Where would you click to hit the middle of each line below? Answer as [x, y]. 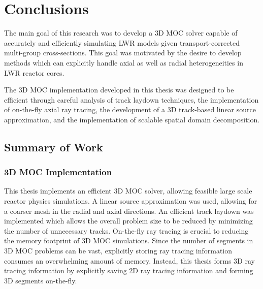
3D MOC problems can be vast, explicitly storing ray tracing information [118, 251]
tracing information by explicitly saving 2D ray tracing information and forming [129, 270]
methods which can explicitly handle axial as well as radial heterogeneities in [124, 62]
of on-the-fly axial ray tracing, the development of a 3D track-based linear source [130, 109]
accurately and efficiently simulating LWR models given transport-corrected [122, 42]
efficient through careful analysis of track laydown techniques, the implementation [131, 99]
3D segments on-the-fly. [41, 280]
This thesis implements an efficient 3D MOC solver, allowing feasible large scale [128, 191]
